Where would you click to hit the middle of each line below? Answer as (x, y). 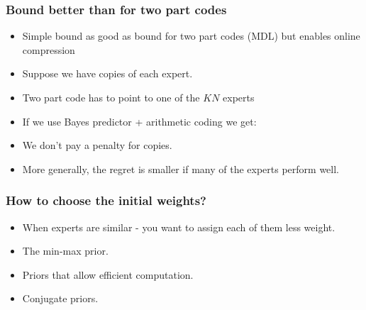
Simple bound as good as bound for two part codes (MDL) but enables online (191, 36)
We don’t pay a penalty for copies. (97, 145)
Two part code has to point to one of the (111, 97)
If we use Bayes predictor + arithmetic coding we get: (139, 121)
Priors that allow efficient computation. (108, 274)
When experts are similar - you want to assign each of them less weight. (179, 227)
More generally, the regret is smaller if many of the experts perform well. (181, 168)
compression (49, 49)
